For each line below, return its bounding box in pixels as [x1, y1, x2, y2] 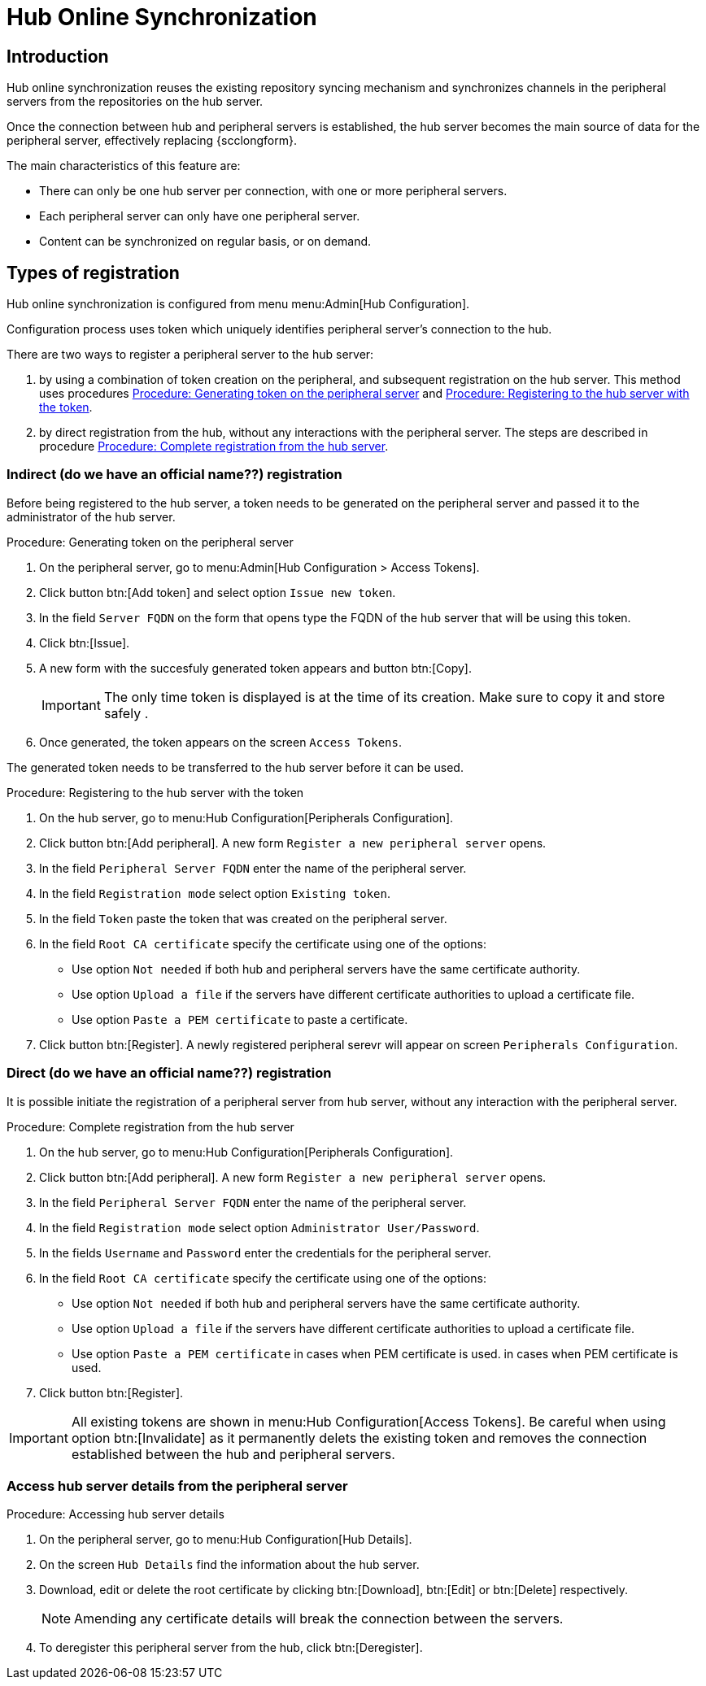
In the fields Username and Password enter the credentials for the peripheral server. [39, 1245, 491, 1260]
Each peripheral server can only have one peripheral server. [39, 209, 360, 224]
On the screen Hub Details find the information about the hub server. [39, 1557, 420, 1572]
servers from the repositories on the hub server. [7, 94, 264, 109]
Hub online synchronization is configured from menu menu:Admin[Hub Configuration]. [7, 297, 470, 311]
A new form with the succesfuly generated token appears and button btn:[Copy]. [39, 660, 472, 675]
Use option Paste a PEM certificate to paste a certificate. [72, 1012, 408, 1026]
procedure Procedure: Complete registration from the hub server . [39, 439, 389, 454]
